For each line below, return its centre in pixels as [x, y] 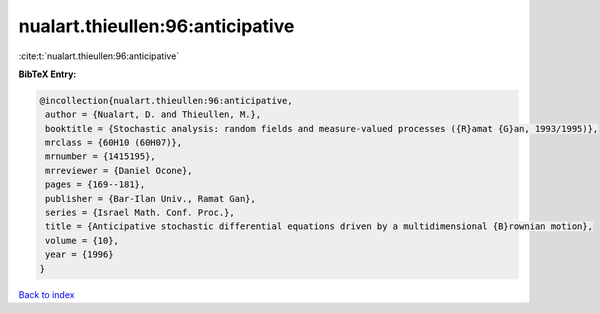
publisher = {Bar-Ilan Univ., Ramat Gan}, [151, 198]
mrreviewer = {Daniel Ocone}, [119, 170]
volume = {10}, [82, 240]
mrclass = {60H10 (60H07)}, [114, 143]
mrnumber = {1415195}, [101, 156]
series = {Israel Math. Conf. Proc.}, [140, 213]
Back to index [46, 294]
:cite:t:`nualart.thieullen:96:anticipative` [99, 56]
